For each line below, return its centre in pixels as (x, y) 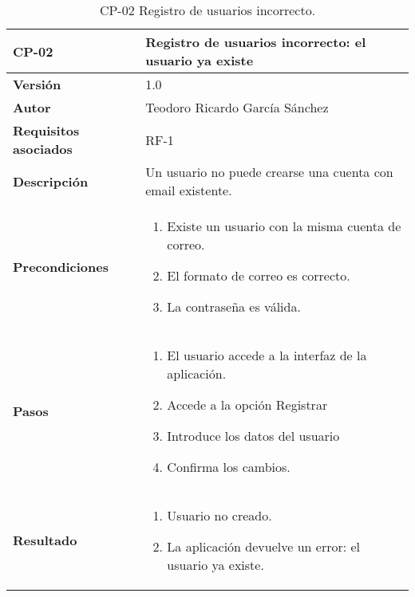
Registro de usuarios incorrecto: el (256, 42)
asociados (43, 149)
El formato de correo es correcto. (259, 275)
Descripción (51, 181)
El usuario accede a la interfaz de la (267, 355)
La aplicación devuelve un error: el (264, 546)
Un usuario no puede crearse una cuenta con (269, 172)
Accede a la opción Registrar (247, 405)
